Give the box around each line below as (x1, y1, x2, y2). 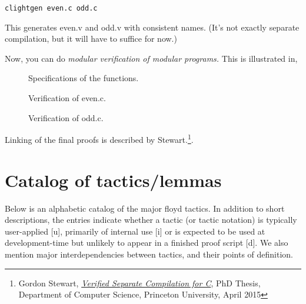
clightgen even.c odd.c (5, 4, 98, 12)
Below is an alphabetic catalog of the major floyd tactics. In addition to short (5, 202, 285, 214)
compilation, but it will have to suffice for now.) (5, 32, 177, 45)
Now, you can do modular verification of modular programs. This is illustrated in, (5, 52, 298, 64)
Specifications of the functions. (28, 72, 139, 84)
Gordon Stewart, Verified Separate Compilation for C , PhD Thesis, (18, 276, 261, 289)
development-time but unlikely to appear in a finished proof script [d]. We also (5, 236, 288, 249)
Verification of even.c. (28, 92, 106, 104)
